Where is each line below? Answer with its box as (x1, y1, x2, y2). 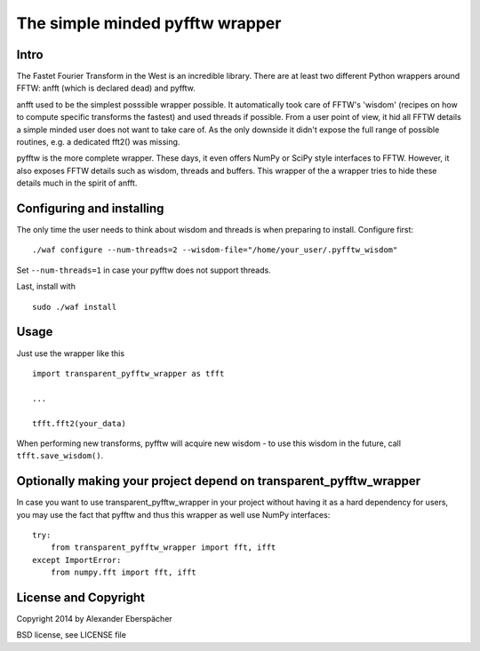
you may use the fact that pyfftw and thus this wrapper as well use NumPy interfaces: (16, 509, 331, 520)
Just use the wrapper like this (16, 347, 124, 359)
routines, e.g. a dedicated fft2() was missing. (16, 137, 180, 147)
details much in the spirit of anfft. (16, 178, 138, 188)
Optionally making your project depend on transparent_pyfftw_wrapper (16, 473, 421, 488)
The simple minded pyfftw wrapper (16, 13, 282, 33)
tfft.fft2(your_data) (32, 418, 126, 428)
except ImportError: (32, 555, 122, 565)
